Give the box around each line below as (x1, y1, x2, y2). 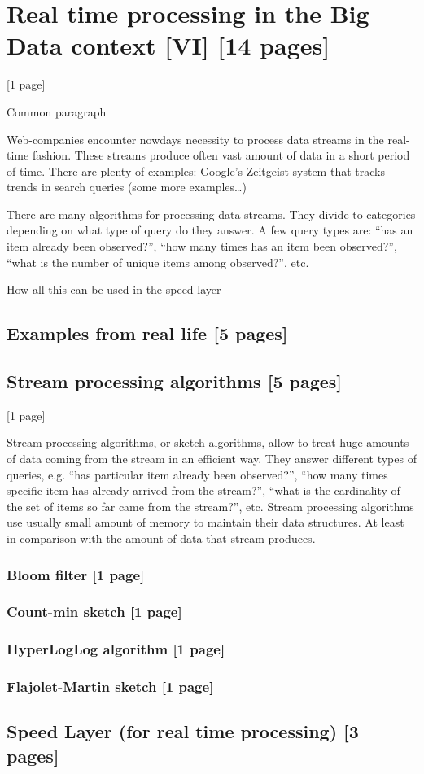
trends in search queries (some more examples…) (7, 178, 247, 195)
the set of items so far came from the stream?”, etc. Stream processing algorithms (7, 497, 414, 514)
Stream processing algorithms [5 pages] (7, 369, 343, 394)
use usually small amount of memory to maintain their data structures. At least (7, 514, 404, 531)
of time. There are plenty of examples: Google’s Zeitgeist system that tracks (7, 162, 385, 179)
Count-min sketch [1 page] (7, 601, 182, 622)
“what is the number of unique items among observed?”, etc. (7, 253, 309, 270)
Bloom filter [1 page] (7, 564, 145, 584)
